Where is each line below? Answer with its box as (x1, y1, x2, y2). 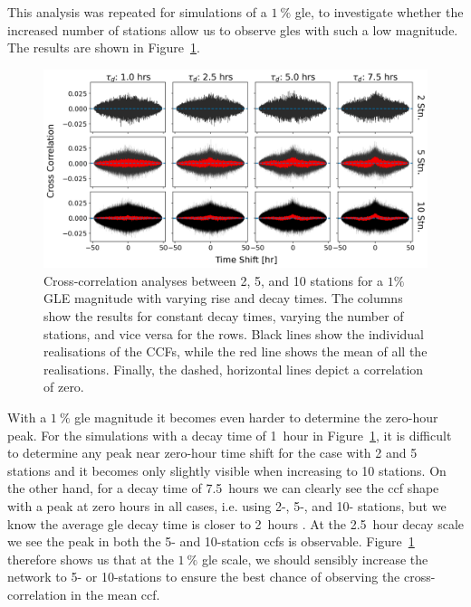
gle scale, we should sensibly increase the (201, 549, 428, 568)
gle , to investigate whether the (294, 3, 464, 21)
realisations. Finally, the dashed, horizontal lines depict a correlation (43, 359, 424, 378)
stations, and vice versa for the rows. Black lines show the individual (43, 324, 424, 343)
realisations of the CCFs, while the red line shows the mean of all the (43, 342, 428, 361)
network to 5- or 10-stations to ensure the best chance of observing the (7, 567, 400, 586)
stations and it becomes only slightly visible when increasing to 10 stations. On (7, 460, 447, 479)
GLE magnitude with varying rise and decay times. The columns (43, 289, 403, 308)
